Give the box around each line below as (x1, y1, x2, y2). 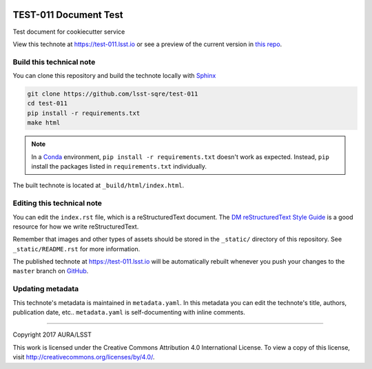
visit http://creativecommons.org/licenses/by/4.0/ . (12, 353, 155, 361)
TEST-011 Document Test (12, 9, 123, 21)
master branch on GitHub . (12, 267, 89, 275)
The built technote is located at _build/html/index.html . (12, 181, 185, 189)
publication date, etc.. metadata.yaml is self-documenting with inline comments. (12, 308, 246, 316)
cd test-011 (27, 100, 68, 107)
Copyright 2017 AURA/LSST (12, 330, 92, 339)
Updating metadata (12, 284, 79, 294)
